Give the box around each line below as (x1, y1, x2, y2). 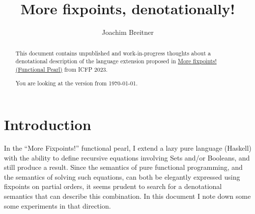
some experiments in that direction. (4, 200, 111, 211)
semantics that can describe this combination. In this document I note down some (4, 190, 251, 201)
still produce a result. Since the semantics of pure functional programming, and (4, 162, 243, 172)
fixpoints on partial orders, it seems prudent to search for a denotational (4, 181, 222, 191)
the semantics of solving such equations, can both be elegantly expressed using (4, 171, 240, 182)
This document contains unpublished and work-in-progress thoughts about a (15, 49, 211, 57)
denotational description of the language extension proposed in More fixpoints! (15, 57, 217, 65)
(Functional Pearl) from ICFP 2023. (15, 65, 108, 73)
